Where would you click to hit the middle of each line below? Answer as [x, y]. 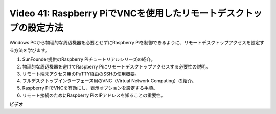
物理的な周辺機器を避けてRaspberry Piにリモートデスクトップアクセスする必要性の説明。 [116, 66]
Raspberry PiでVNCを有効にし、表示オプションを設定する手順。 [90, 88]
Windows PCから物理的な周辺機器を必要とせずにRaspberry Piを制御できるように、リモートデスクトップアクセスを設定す [137, 43]
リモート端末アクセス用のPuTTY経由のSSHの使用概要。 [81, 74]
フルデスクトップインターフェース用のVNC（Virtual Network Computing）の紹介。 [109, 81]
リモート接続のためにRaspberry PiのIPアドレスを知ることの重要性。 [94, 95]
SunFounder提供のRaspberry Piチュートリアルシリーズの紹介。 [89, 59]
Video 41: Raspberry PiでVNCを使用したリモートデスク [127, 13]
